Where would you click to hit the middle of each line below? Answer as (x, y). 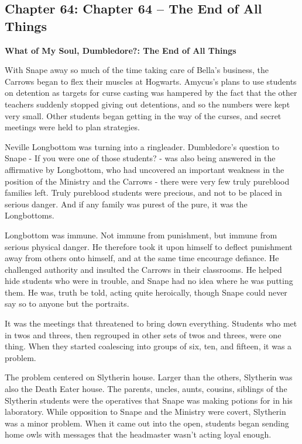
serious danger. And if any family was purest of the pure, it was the (126, 204)
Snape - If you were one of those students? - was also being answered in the (140, 158)
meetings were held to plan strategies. (72, 127)
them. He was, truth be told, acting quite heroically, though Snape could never (146, 292)
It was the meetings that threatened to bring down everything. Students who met (151, 323)
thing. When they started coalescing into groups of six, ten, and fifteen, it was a (148, 346)
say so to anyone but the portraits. (67, 303)
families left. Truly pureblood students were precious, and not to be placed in (143, 192)
